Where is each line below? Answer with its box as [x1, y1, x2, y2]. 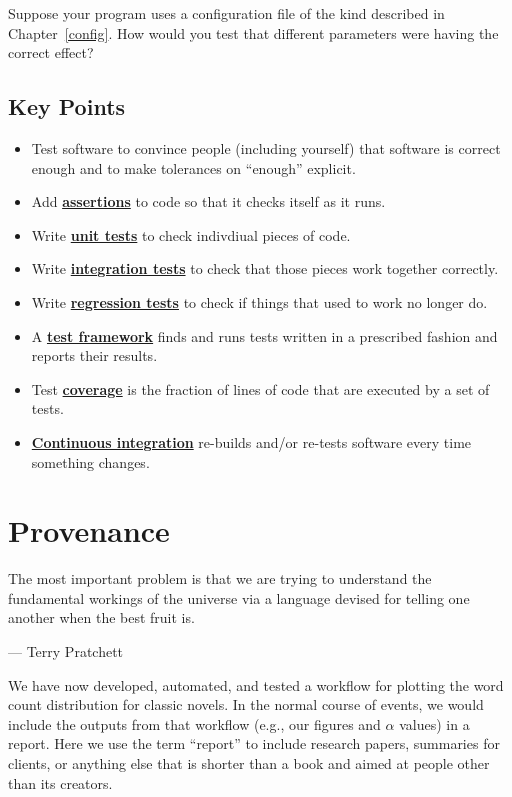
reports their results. [31, 345, 158, 366]
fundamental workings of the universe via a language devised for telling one [8, 587, 470, 608]
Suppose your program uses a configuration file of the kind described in [8, 3, 445, 23]
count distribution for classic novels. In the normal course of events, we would [8, 694, 484, 715]
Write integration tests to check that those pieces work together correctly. [31, 258, 499, 279]
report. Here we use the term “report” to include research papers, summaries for [8, 733, 500, 754]
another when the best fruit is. [8, 607, 195, 628]
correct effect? [8, 42, 94, 63]
